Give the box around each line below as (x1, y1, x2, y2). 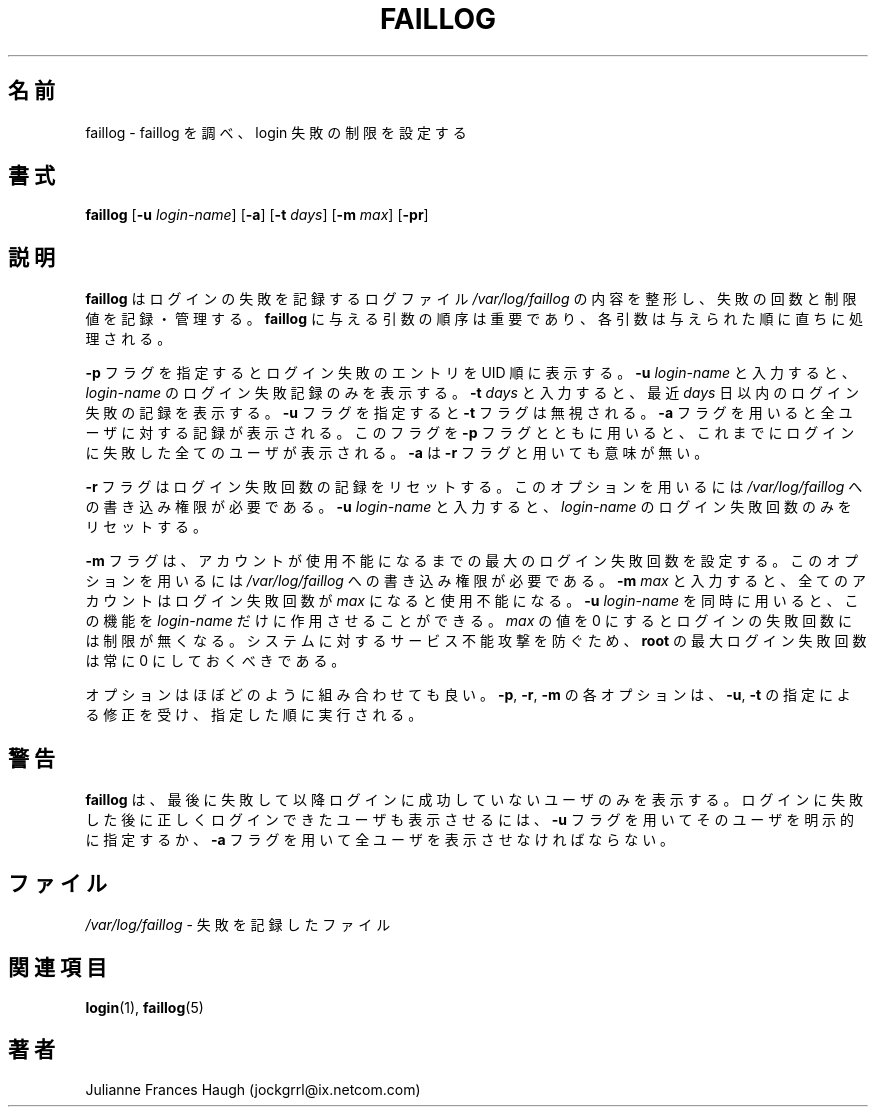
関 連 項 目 (8, 955, 107, 981)
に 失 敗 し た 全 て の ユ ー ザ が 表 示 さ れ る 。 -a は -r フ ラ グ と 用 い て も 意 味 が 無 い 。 (85, 444, 709, 462)
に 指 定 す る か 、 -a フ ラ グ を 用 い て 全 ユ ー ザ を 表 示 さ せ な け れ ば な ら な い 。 (85, 831, 675, 849)
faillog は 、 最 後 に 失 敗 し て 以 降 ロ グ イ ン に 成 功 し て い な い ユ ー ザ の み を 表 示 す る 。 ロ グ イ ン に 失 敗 (85, 791, 864, 809)
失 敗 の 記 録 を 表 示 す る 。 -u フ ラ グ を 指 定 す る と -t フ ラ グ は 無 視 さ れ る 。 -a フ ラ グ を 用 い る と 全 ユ (85, 404, 853, 422)
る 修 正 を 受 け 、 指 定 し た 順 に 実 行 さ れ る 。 (85, 706, 423, 724)
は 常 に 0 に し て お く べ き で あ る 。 (85, 652, 346, 670)
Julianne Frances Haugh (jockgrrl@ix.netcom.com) (85, 1080, 421, 1098)
